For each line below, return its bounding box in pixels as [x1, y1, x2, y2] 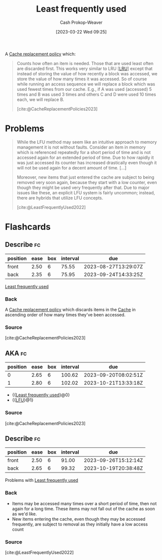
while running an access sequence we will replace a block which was [16, 81, 156, 87]
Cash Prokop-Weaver [59, 19, 103, 25]
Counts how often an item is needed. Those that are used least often [16, 60, 154, 66]
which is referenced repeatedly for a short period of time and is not [16, 149, 151, 155]
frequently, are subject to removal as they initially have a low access [12, 521, 148, 527]
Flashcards [5, 221, 51, 233]
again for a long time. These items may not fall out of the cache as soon [12, 506, 155, 511]
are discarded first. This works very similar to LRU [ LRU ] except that [16, 66, 153, 71]
